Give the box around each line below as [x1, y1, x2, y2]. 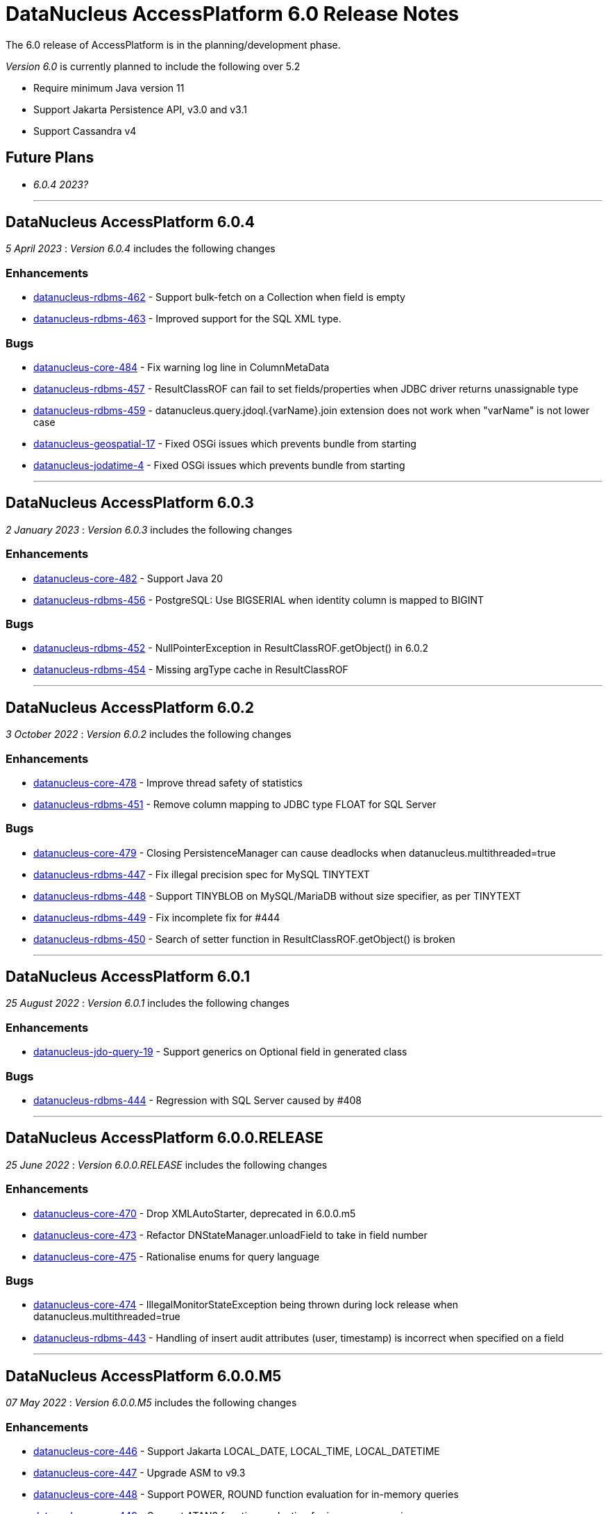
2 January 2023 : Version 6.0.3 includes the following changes [6, 523, 292, 536]
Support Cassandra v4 [33, 124, 137, 137]
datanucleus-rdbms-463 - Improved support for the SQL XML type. [33, 313, 341, 325]
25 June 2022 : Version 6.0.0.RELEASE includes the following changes [6, 1158, 328, 1171]
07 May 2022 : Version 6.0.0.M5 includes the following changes [6, 1397, 297, 1409]
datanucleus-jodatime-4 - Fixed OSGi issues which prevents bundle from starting [33, 459, 405, 471]
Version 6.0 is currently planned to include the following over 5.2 [6, 60, 301, 72]
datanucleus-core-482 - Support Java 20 [33, 572, 223, 584]
